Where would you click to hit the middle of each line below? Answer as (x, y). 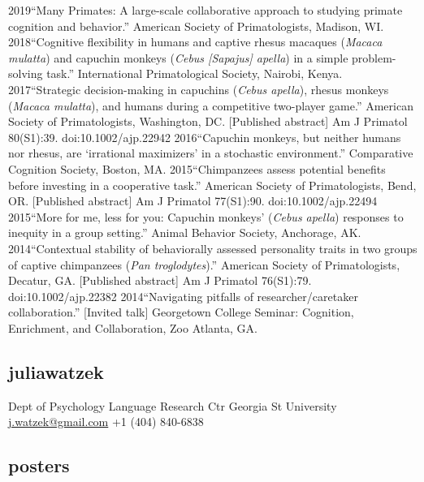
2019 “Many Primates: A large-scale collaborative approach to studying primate (206, 10)
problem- (374, 57)
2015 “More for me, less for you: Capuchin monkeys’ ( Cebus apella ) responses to (206, 216)
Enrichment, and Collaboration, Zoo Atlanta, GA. (133, 327)
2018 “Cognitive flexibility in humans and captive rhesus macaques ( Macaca (195, 42)
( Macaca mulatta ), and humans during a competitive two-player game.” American (211, 105)
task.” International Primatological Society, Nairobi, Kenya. (195, 73)
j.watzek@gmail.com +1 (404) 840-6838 (106, 422)
